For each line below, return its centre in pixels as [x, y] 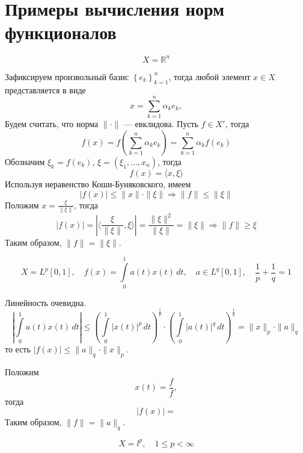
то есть [18, 349]
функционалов [61, 32]
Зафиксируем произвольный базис [67, 76]
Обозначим [25, 161]
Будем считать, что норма [52, 124]
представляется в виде [45, 89]
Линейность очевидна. [46, 302]
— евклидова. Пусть [161, 124]
